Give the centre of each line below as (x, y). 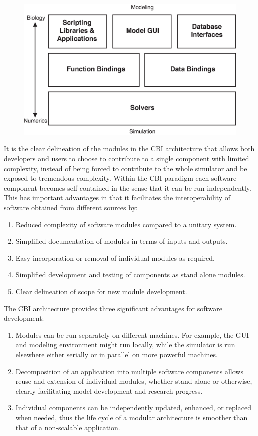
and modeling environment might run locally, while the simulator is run (125, 345)
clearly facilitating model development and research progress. (109, 391)
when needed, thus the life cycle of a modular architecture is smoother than (131, 417)
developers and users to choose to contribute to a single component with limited (127, 158)
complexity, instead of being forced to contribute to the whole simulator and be (126, 168)
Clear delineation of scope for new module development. (101, 291)
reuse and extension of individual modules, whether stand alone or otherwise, (134, 381)
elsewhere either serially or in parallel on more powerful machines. (117, 354)
